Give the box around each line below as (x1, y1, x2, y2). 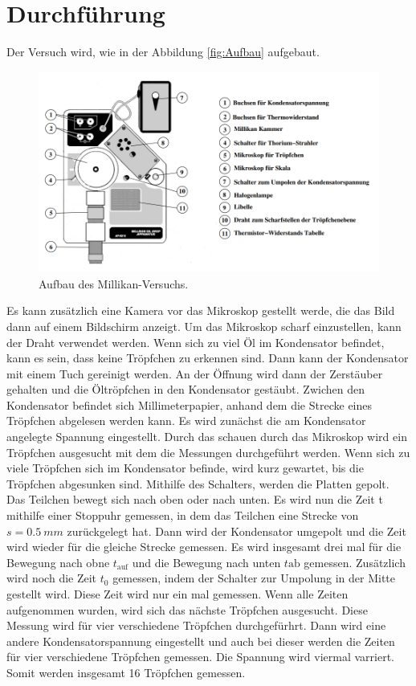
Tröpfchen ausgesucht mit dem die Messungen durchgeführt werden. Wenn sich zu (6, 443, 410, 460)
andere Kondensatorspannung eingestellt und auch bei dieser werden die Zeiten (6, 632, 395, 649)
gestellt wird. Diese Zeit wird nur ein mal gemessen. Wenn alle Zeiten (6, 586, 349, 602)
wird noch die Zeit (6, 570, 97, 586)
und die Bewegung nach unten (132, 553, 281, 570)
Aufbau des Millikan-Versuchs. (39, 275, 189, 292)
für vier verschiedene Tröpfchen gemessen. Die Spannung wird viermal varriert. (6, 648, 395, 665)
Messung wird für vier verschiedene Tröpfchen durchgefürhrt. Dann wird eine (6, 617, 386, 634)
